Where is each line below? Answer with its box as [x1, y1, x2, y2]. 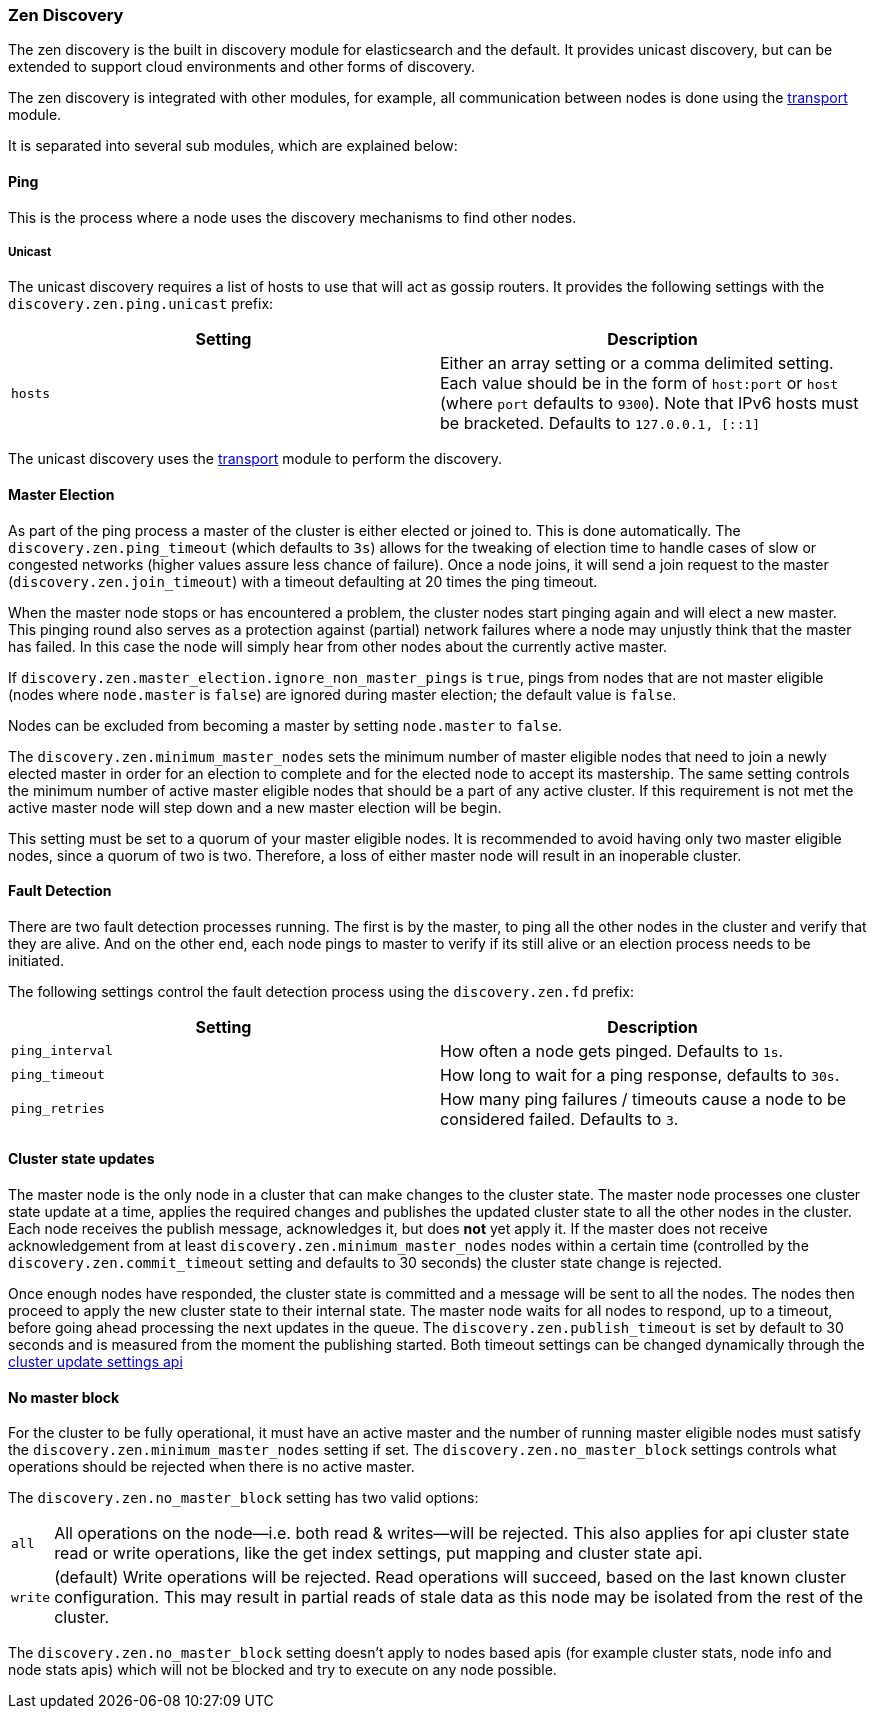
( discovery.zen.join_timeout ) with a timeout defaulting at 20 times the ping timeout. [8, 572, 598, 590]
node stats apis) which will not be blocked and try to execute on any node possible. [8, 1661, 557, 1679]
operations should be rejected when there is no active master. [8, 1458, 415, 1476]
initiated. [8, 951, 65, 969]
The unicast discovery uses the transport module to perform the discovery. [8, 450, 503, 468]
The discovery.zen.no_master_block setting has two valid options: [8, 1489, 479, 1507]
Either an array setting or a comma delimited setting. [440, 353, 834, 374]
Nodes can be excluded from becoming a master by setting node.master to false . [8, 716, 563, 734]
